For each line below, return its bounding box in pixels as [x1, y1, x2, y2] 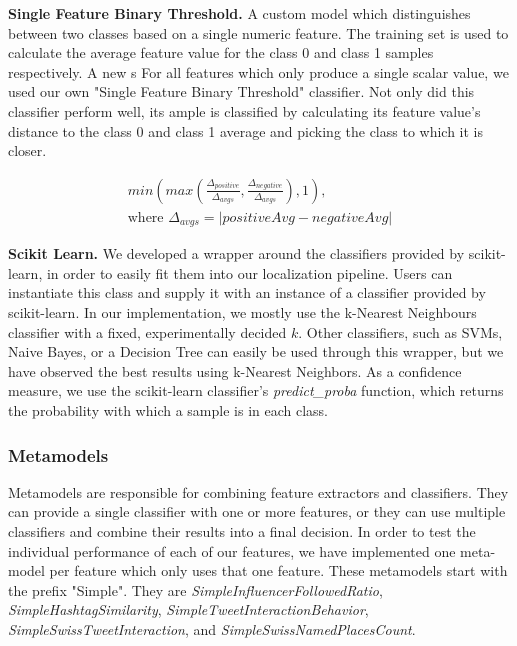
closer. [8, 140, 47, 161]
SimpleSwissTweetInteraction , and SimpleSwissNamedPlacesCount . [8, 618, 416, 639]
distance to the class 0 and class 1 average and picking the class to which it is [8, 120, 484, 141]
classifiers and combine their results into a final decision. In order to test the [8, 521, 476, 542]
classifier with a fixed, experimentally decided [8, 321, 287, 342]
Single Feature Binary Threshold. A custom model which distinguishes [8, 3, 471, 23]
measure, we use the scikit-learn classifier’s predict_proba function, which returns [8, 380, 504, 401]
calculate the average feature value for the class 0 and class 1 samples [8, 42, 434, 63]
